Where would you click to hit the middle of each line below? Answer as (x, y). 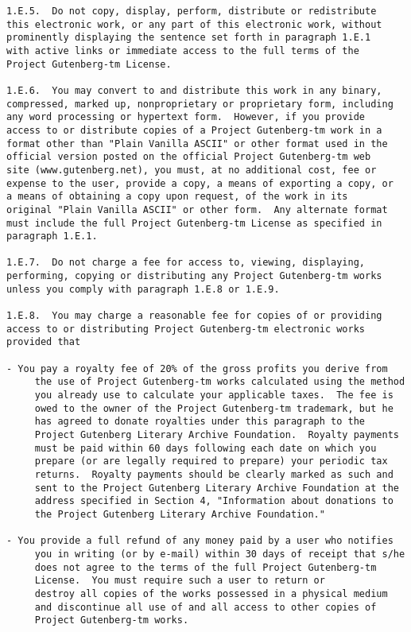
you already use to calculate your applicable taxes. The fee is (214, 395)
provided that (44, 342)
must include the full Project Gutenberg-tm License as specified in (194, 223)
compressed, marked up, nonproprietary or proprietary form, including (200, 104)
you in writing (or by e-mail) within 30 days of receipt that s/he (220, 554)
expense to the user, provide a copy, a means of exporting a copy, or (200, 183)
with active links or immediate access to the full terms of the (183, 50)
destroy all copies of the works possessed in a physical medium (211, 593)
